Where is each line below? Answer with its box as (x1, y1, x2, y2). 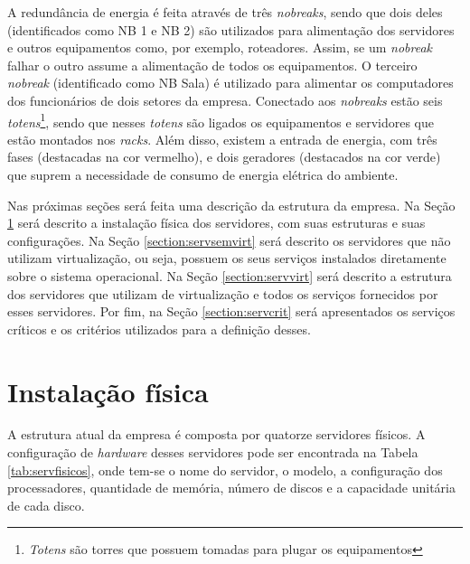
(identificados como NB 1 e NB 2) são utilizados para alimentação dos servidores (7, 20, 455, 39)
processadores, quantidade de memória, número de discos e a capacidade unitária (7, 478, 456, 497)
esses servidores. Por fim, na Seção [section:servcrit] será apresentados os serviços (7, 302, 456, 321)
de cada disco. (7, 495, 85, 514)
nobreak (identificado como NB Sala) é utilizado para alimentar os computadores (7, 73, 454, 92)
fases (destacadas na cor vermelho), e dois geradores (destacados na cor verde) (7, 147, 441, 166)
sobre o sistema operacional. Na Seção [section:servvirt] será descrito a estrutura (7, 266, 452, 285)
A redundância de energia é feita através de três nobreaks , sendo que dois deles (7, 3, 443, 21)
